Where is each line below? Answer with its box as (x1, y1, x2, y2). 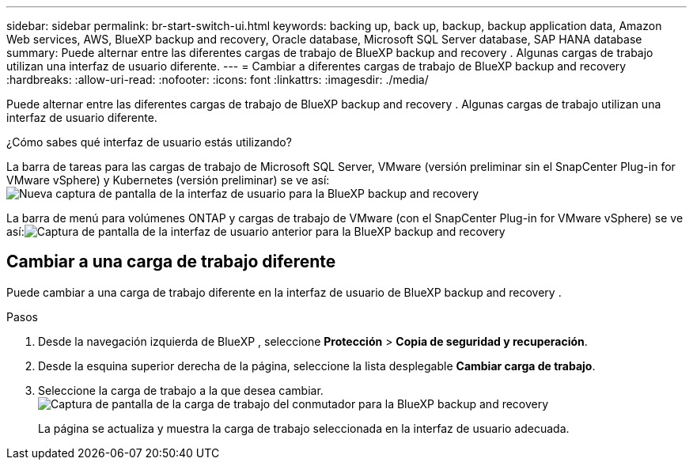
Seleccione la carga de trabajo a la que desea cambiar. (38, 383, 324, 397)
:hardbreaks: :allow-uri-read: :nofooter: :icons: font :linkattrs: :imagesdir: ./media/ (6, 73, 429, 86)
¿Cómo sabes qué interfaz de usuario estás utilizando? (6, 135, 292, 149)
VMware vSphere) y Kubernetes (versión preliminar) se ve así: (6, 173, 330, 187)
